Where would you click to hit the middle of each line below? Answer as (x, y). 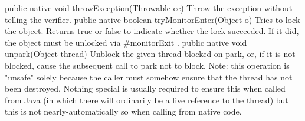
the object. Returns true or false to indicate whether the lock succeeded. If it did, (152, 31)
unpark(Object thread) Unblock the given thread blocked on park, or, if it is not (150, 54)
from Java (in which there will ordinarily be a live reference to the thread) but (147, 100)
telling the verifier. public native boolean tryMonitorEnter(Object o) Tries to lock (152, 19)
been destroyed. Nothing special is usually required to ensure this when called (145, 88)
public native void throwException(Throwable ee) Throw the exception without (149, 8)
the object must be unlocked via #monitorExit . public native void (126, 42)
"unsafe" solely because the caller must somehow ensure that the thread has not (149, 77)
